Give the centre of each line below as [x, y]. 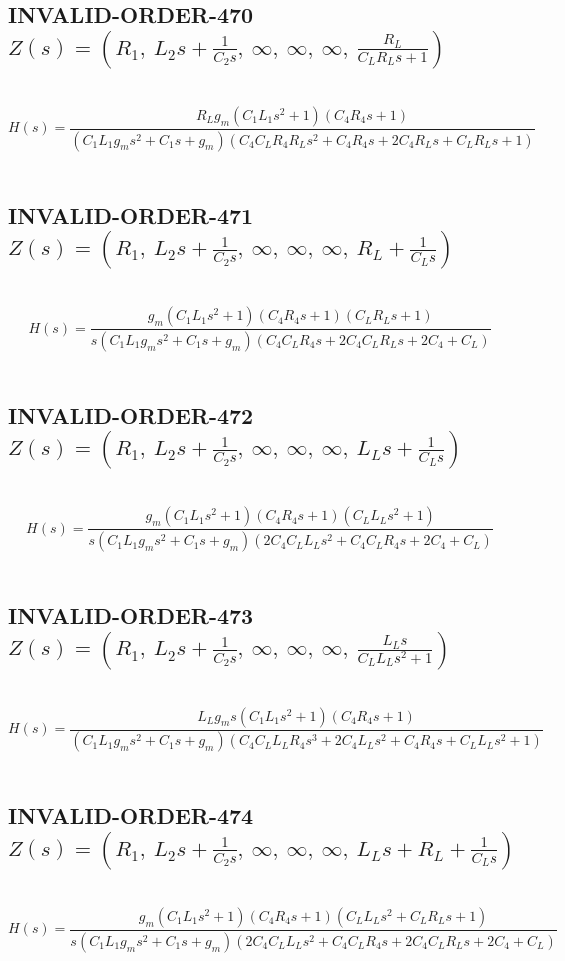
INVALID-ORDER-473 [131, 615]
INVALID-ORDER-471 [131, 214]
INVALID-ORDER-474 [131, 815]
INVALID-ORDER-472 [131, 414]
